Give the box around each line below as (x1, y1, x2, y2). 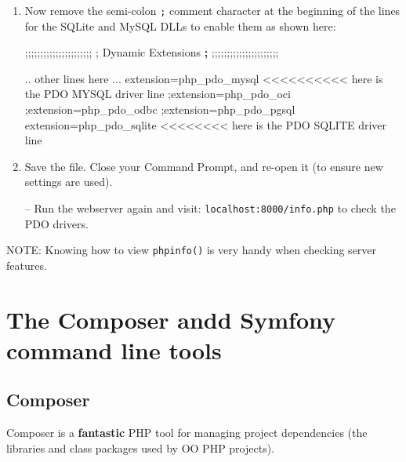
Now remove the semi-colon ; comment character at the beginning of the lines (24, 2, 401, 18)
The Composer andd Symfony (6, 303, 336, 335)
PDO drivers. (24, 215, 89, 231)
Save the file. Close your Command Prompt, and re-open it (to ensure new (24, 158, 383, 174)
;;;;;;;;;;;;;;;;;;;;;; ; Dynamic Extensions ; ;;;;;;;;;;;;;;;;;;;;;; (24, 44, 279, 60)
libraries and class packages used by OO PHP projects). (6, 439, 275, 456)
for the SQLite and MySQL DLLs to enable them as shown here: (24, 17, 336, 34)
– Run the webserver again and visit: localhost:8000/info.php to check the (24, 200, 396, 216)
